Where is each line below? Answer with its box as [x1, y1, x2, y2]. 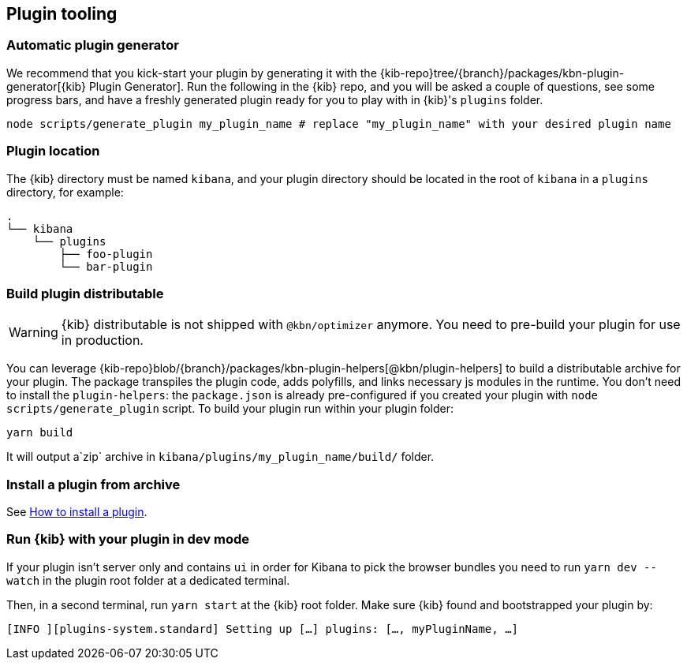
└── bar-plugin [59, 260, 153, 273]
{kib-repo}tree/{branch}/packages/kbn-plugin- [379, 65, 625, 80]
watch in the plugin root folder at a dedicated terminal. [6, 573, 290, 587]
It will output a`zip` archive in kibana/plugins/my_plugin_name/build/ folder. [6, 450, 435, 464]
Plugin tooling [6, 4, 118, 24]
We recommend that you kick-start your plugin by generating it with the [6, 65, 377, 80]
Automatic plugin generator [6, 37, 179, 54]
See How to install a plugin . [6, 505, 147, 519]
